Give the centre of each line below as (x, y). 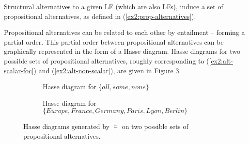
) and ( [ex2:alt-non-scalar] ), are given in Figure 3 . (107, 70)
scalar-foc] (19, 70)
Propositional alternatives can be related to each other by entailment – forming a (124, 32)
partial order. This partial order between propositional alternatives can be (114, 41)
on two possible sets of (155, 126)
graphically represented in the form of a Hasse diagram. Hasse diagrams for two (122, 51)
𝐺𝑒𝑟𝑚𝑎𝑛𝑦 (109, 111)
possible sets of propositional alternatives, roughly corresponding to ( (107, 60)
